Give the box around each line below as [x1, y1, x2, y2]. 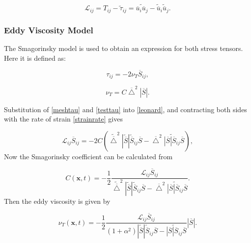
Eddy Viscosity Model [4, 24, 93, 36]
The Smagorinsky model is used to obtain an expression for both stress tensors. [4, 43, 243, 53]
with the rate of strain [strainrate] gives [4, 114, 123, 124]
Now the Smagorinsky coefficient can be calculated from [4, 151, 173, 161]
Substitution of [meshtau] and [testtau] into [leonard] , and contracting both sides [4, 104, 247, 114]
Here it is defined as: [4, 52, 66, 63]
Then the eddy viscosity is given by [4, 195, 111, 206]
